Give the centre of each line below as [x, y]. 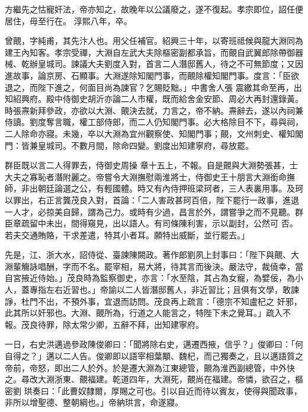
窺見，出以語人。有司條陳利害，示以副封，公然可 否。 [192, 223]
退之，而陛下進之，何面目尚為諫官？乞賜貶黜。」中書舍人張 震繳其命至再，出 [153, 87]
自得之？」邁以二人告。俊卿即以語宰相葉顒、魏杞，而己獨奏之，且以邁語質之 [154, 356]
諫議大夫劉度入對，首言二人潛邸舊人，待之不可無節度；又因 [187, 64]
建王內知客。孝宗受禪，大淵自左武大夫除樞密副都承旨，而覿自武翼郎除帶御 [150, 52]
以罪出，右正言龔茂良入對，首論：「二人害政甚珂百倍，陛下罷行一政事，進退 [152, 199]
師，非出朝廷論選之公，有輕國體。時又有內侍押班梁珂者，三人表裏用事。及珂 [154, 188]
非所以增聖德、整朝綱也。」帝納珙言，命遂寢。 [94, 402]
